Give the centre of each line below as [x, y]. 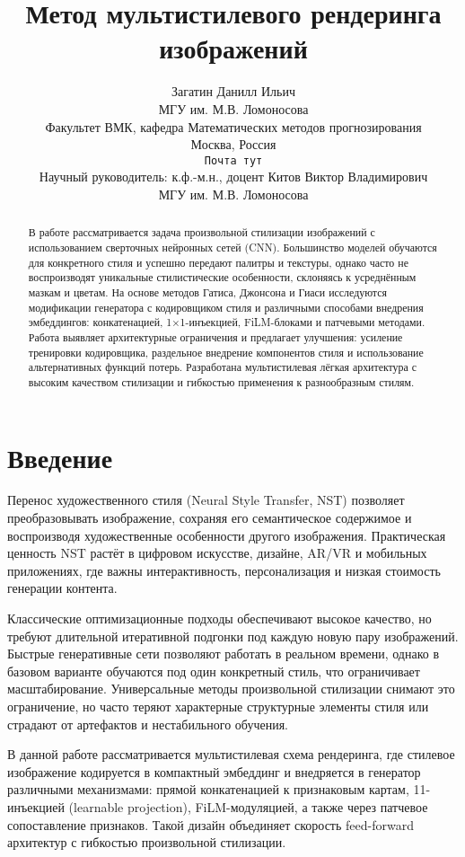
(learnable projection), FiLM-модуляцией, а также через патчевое [248, 806]
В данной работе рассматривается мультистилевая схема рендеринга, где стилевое [231, 754]
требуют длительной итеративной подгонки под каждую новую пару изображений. [233, 636]
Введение [60, 457]
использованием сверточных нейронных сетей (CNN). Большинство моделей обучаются [232, 247]
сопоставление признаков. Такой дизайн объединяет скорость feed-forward [211, 824]
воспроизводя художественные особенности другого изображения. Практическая [227, 535]
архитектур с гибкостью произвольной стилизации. [147, 842]
